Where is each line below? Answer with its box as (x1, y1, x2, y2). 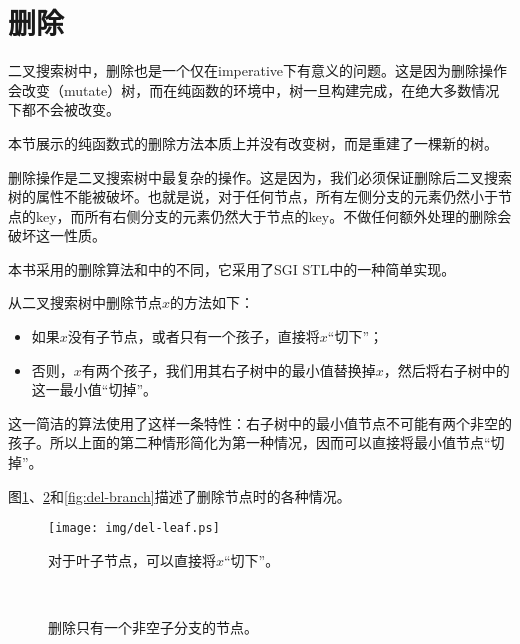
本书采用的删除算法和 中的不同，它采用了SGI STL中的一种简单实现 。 (8, 258, 456, 279)
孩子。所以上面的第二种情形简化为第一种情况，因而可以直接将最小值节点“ (8, 432, 491, 453)
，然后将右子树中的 (383, 359, 510, 380)
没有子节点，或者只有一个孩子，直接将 (67, 326, 320, 347)
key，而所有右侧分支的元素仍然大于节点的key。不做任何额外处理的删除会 (35, 205, 512, 226)
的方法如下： (170, 292, 255, 313)
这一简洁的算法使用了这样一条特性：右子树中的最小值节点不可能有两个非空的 (8, 412, 512, 433)
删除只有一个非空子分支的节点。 (48, 617, 258, 638)
